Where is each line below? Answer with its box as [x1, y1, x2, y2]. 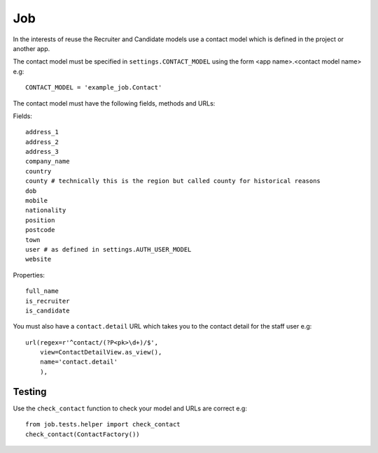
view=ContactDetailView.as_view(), [39, 348, 162, 357]
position [25, 216, 55, 224]
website [25, 255, 52, 264]
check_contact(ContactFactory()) [25, 430, 140, 438]
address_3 [25, 148, 59, 156]
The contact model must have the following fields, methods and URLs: [13, 99, 216, 108]
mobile [25, 196, 48, 205]
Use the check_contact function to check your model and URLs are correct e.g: [13, 404, 248, 412]
